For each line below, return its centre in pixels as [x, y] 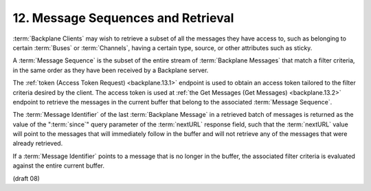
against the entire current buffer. [58, 166]
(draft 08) [26, 178]
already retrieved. [38, 144]
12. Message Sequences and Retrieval [123, 18]
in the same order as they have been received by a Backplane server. [111, 70]
